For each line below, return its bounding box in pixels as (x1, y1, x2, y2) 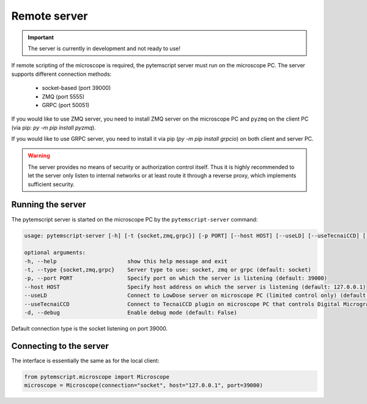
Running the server (11, 200, 86, 210)
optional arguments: (24, 249, 86, 256)
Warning (28, 152, 50, 159)
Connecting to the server (11, 340, 109, 351)
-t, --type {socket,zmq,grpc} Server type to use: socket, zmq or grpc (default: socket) (24, 266, 311, 274)
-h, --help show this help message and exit (24, 258, 228, 264)
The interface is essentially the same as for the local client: (11, 357, 160, 364)
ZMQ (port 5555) (42, 92, 85, 100)
